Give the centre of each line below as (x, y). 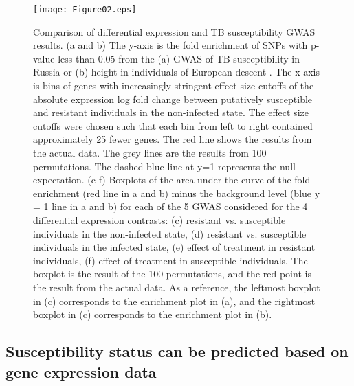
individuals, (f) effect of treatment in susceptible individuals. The (170, 260)
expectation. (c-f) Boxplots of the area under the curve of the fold (172, 180)
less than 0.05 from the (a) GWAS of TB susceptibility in (179, 58)
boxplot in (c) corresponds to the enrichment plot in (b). (153, 314)
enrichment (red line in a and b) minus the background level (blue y (177, 193)
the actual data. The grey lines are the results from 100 (150, 152)
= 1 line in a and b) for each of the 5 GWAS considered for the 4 (170, 206)
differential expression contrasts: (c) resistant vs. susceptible (159, 219)
